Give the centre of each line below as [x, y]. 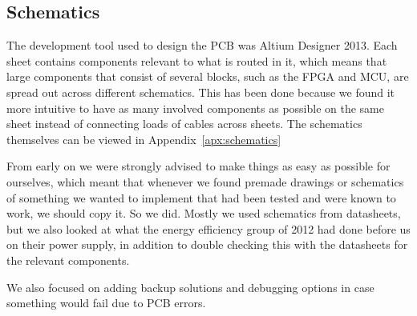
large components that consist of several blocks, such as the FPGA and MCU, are [208, 76]
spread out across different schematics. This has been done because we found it [201, 92]
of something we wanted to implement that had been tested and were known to [201, 197]
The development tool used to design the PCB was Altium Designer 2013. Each [202, 45]
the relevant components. [68, 260]
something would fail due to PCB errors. [106, 303]
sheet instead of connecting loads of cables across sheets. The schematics [184, 124]
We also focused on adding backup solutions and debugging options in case [190, 287]
